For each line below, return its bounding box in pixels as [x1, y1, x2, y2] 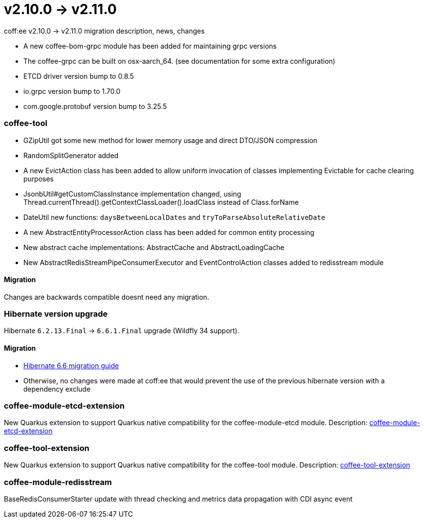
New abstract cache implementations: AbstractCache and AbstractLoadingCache [23, 243, 284, 252]
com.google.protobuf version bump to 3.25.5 [23, 102, 167, 110]
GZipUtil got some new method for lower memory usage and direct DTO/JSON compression [23, 136, 317, 144]
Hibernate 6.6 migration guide [23, 361, 119, 370]
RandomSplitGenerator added [23, 151, 119, 160]
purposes [23, 174, 54, 183]
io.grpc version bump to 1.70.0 [23, 87, 121, 95]
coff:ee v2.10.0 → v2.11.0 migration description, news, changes [4, 26, 205, 35]
